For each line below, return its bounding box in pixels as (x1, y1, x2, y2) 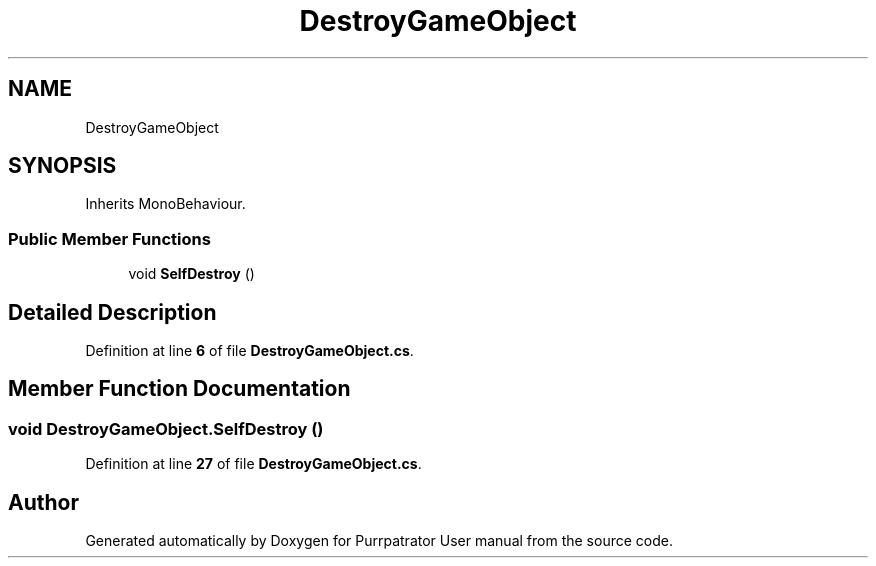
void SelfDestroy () (128, 265, 255, 283)
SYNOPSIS (8, 153, 117, 179)
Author (8, 489, 79, 515)
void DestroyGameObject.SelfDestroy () (8, 418, 324, 439)
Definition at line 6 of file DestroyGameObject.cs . (85, 342, 414, 360)
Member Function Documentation (8, 376, 351, 402)
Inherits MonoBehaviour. (85, 195, 246, 213)
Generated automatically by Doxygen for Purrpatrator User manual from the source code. (85, 532, 673, 550)
